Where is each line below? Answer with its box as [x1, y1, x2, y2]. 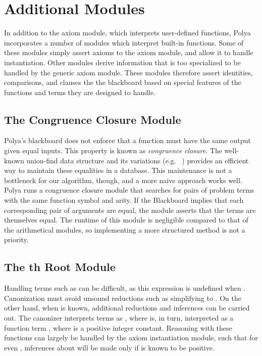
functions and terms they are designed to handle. [4, 86, 155, 97]
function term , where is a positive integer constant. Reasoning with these [4, 322, 232, 333]
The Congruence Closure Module [4, 111, 181, 127]
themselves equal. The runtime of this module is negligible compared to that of [4, 214, 248, 225]
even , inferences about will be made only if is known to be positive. [4, 342, 215, 352]
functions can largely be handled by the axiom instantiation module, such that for [4, 332, 258, 343]
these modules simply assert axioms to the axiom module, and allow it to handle [4, 47, 253, 58]
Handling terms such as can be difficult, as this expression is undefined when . [4, 283, 246, 293]
